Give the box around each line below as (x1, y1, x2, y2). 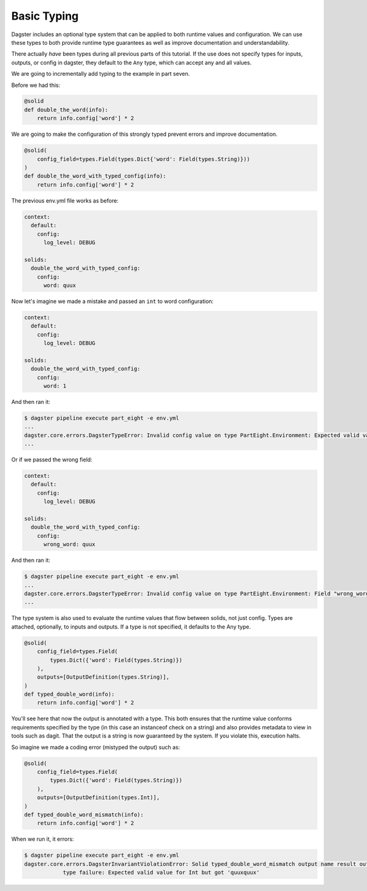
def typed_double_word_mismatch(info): (24, 811, 144, 818)
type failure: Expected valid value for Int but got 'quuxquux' (62, 869, 260, 876)
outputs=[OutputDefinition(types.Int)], (37, 794, 160, 801)
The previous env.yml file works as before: (11, 196, 119, 204)
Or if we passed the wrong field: (11, 456, 93, 463)
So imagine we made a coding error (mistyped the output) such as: (11, 744, 180, 751)
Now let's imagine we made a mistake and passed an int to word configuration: (11, 297, 214, 305)
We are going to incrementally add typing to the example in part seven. (11, 70, 190, 78)
